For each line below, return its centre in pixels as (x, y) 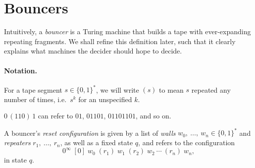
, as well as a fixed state (97, 142)
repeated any (211, 89)
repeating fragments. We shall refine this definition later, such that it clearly (120, 41)
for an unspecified (105, 99)
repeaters (17, 142)
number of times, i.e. (35, 99)
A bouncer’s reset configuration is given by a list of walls (90, 133)
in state (15, 160)
